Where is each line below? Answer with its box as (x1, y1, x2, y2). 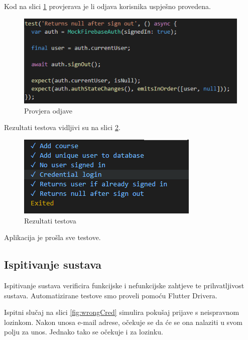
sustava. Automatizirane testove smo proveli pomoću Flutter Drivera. (4, 290, 217, 300)
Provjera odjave (24, 105, 72, 116)
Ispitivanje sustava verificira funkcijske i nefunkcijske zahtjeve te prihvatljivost (4, 280, 244, 290)
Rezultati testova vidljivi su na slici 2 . (4, 122, 120, 133)
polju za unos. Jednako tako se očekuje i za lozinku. (4, 326, 163, 337)
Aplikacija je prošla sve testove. (4, 232, 101, 243)
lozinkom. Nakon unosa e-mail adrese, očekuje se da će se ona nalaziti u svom (4, 316, 242, 327)
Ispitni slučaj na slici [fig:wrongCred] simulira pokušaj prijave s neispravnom (4, 307, 239, 317)
